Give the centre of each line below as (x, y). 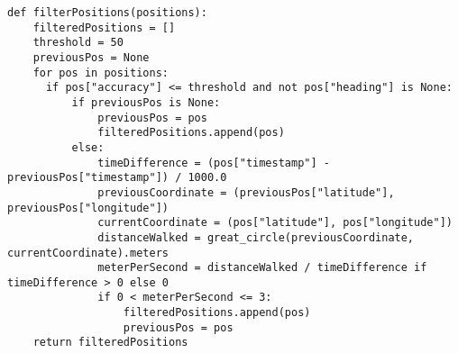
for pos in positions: (101, 72)
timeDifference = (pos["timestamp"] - (214, 163)
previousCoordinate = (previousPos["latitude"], (246, 192)
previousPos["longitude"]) (88, 208)
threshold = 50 (78, 43)
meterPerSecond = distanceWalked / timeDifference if (262, 268)
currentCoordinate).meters (88, 253)
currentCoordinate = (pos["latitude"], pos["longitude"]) (275, 223)
